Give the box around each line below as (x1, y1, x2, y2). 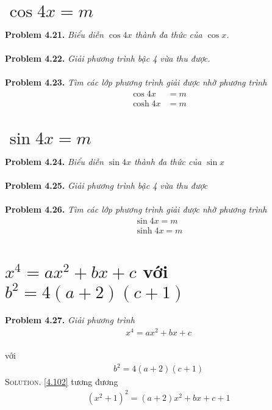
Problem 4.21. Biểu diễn (5, 27, 104, 40)
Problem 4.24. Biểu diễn (5, 155, 104, 167)
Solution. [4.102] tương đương (5, 375, 118, 388)
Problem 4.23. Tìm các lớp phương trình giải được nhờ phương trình (5, 76, 267, 89)
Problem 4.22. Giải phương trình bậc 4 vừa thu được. (5, 52, 210, 65)
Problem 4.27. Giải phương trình (5, 313, 135, 326)
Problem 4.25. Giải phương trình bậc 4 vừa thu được (5, 179, 208, 192)
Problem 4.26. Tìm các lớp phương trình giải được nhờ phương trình (5, 203, 267, 216)
